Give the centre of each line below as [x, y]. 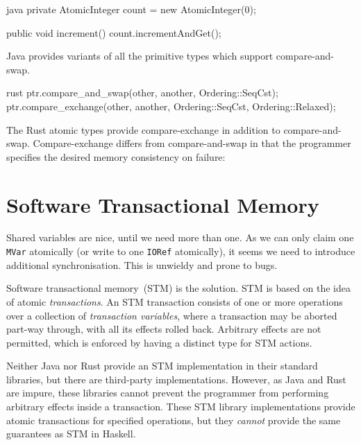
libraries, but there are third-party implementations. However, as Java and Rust [176, 379]
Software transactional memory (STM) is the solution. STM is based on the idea [178, 288]
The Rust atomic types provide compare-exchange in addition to [143, 129]
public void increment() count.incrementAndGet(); [114, 32]
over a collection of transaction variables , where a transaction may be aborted [172, 315]
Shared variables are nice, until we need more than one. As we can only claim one [180, 237]
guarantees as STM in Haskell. [71, 434]
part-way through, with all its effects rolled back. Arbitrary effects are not [164, 329]
